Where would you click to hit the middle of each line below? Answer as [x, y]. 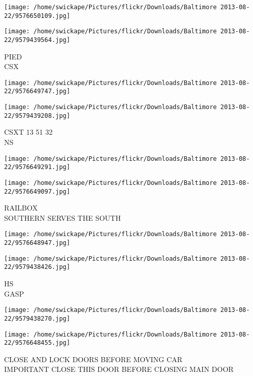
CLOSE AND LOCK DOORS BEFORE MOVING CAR [93, 359]
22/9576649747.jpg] [37, 91]
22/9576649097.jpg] [37, 191]
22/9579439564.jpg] [37, 40]
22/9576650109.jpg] [37, 16]
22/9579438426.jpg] [37, 267]
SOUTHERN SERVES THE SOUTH [62, 217]
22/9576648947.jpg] [37, 243]
